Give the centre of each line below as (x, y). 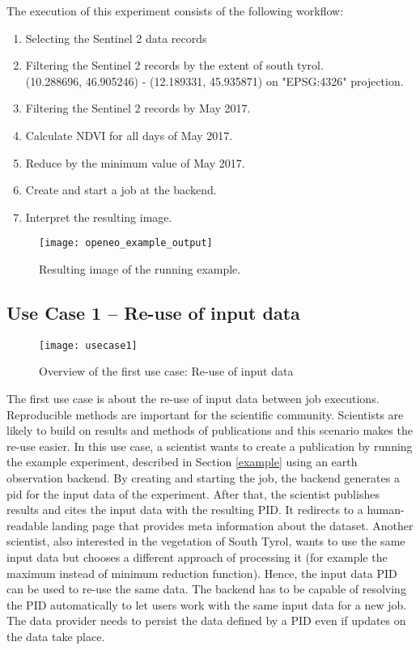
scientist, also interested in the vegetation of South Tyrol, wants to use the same (206, 541)
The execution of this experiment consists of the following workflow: (175, 11)
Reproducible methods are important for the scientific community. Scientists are (205, 414)
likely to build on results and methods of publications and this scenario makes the (210, 430)
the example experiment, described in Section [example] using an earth (182, 462)
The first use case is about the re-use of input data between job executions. (193, 399)
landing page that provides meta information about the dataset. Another (233, 525)
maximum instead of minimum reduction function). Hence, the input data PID (202, 573)
